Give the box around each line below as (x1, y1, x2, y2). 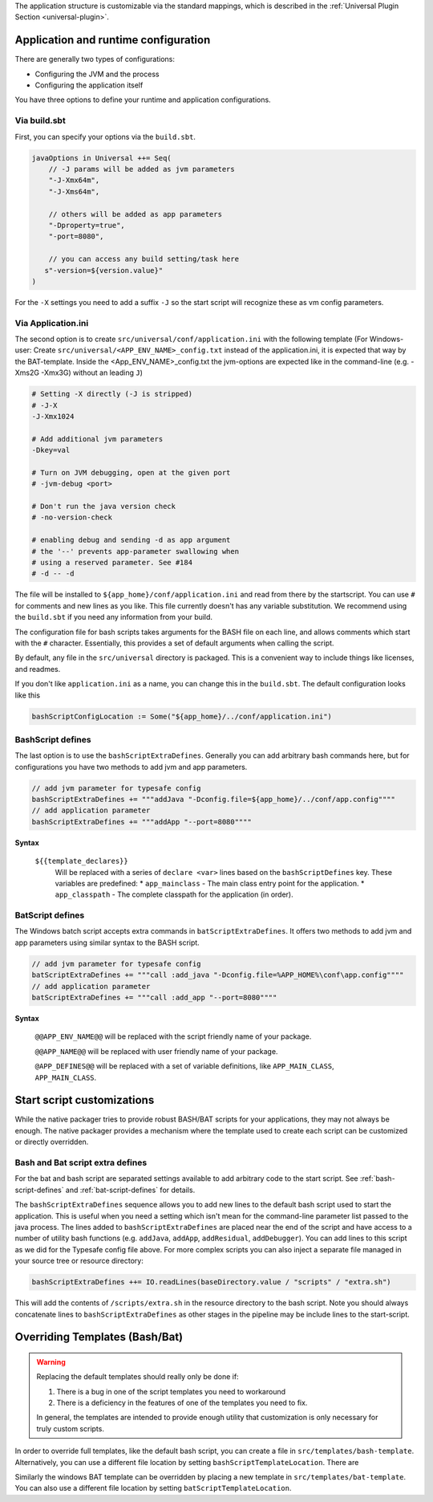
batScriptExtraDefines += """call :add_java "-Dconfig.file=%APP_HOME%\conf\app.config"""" (31, 971, 404, 979)
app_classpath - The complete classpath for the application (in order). (55, 889, 293, 899)
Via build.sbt (14, 115, 66, 126)
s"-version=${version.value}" (44, 266, 164, 275)
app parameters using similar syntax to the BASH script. (14, 938, 200, 947)
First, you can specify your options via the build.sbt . (14, 132, 196, 141)
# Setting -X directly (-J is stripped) (31, 389, 192, 399)
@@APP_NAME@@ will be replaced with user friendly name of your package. (34, 1046, 278, 1056)
